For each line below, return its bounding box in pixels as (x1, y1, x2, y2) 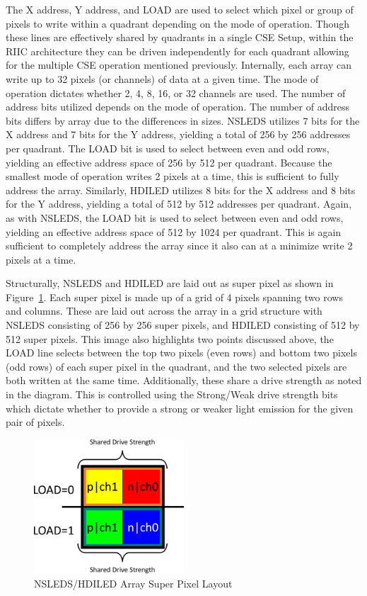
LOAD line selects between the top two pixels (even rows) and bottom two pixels (6, 345, 357, 360)
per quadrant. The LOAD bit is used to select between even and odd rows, (6, 140, 330, 155)
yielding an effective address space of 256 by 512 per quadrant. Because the (6, 154, 332, 169)
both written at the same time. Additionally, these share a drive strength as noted (6, 373, 362, 388)
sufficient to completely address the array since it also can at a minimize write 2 (6, 238, 353, 253)
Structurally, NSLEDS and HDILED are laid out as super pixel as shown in (6, 276, 334, 291)
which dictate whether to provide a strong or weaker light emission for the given (6, 400, 354, 415)
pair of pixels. (6, 415, 65, 429)
